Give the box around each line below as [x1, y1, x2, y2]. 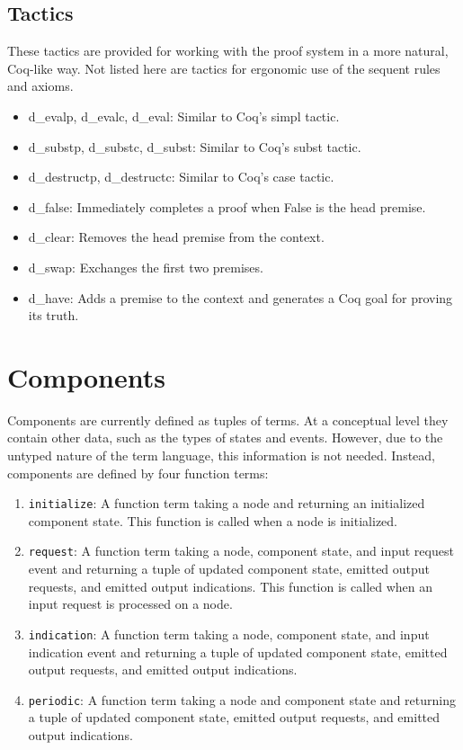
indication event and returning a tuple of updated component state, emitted [28, 642, 448, 661]
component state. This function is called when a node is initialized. [28, 511, 397, 530]
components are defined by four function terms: [7, 463, 269, 482]
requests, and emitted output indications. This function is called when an [28, 576, 433, 595]
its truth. [28, 306, 79, 325]
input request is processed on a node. [28, 594, 233, 613]
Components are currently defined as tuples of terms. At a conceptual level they [7, 410, 449, 429]
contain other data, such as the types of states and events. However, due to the [7, 428, 443, 447]
